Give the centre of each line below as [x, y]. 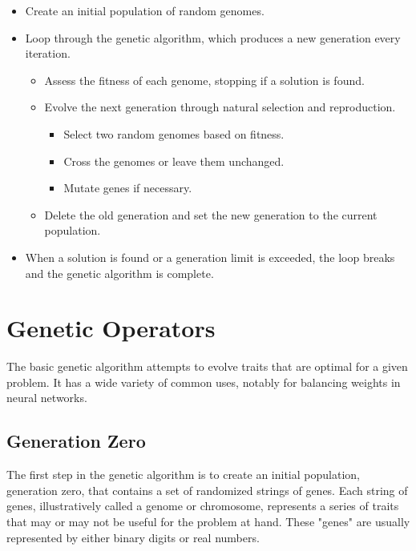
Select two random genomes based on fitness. [174, 133]
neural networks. [47, 398]
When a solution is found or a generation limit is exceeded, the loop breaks [210, 257]
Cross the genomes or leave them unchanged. [174, 161]
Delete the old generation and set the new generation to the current [211, 214]
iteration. [48, 53]
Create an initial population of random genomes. [145, 10]
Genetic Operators [111, 328]
